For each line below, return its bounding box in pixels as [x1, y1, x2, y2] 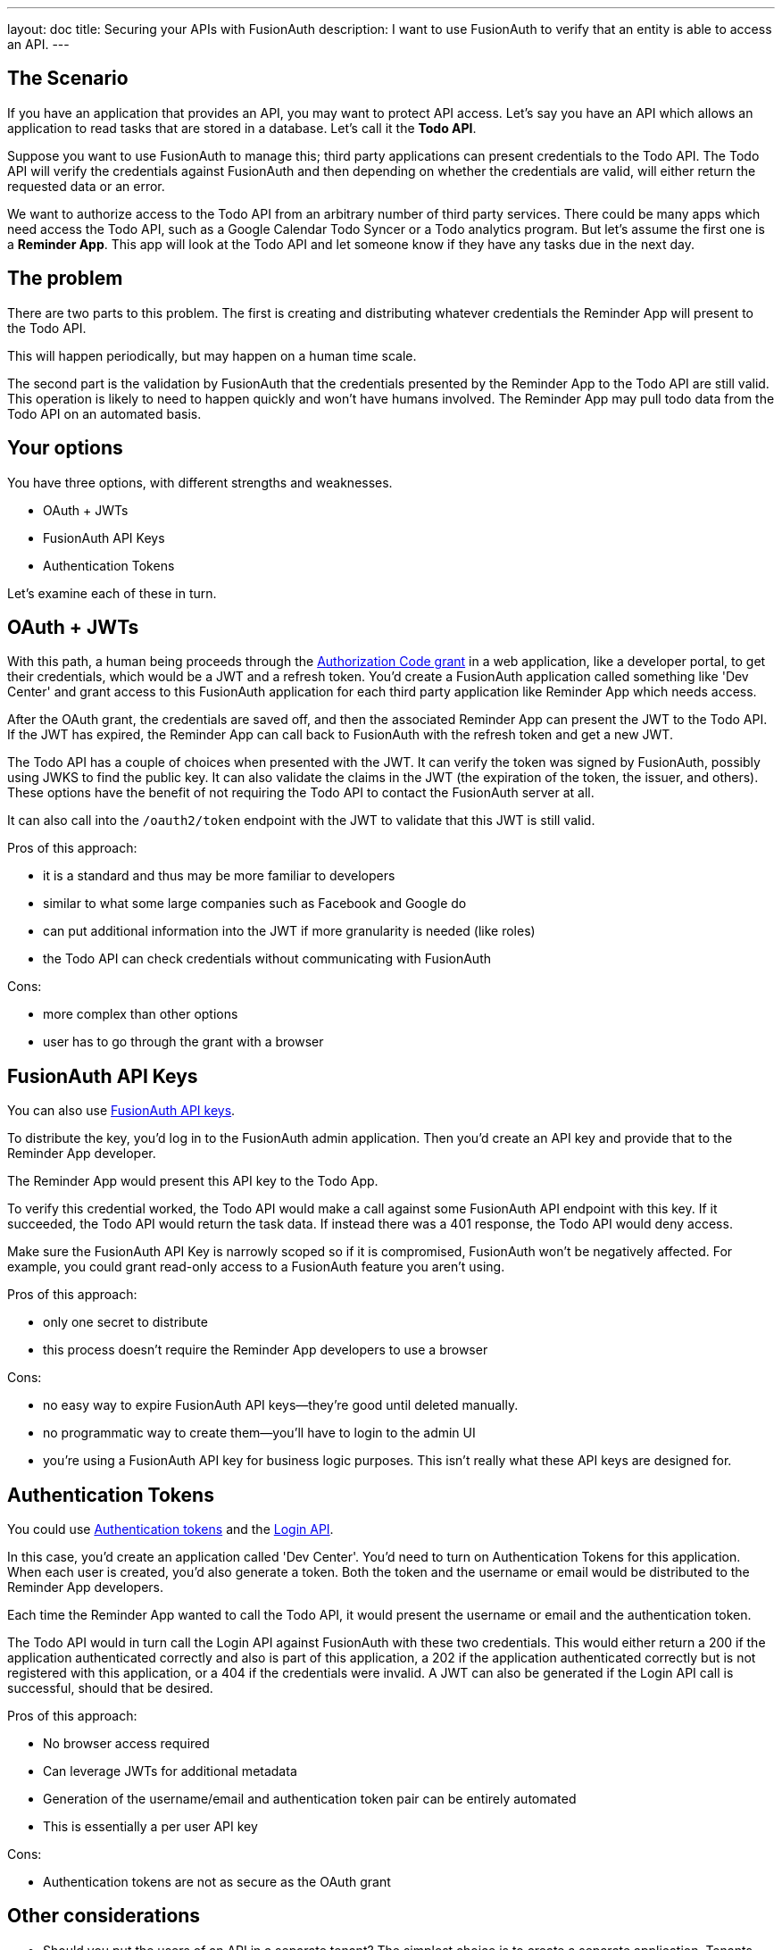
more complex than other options [43, 1006, 238, 1022]
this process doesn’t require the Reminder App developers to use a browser [43, 1342, 488, 1358]
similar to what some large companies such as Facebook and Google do [43, 896, 467, 912]
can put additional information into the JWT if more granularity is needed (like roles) [43, 923, 536, 939]
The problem [7, 267, 123, 290]
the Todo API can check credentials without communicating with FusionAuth [43, 951, 491, 967]
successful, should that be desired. [7, 1680, 213, 1696]
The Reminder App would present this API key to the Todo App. [7, 1173, 379, 1189]
